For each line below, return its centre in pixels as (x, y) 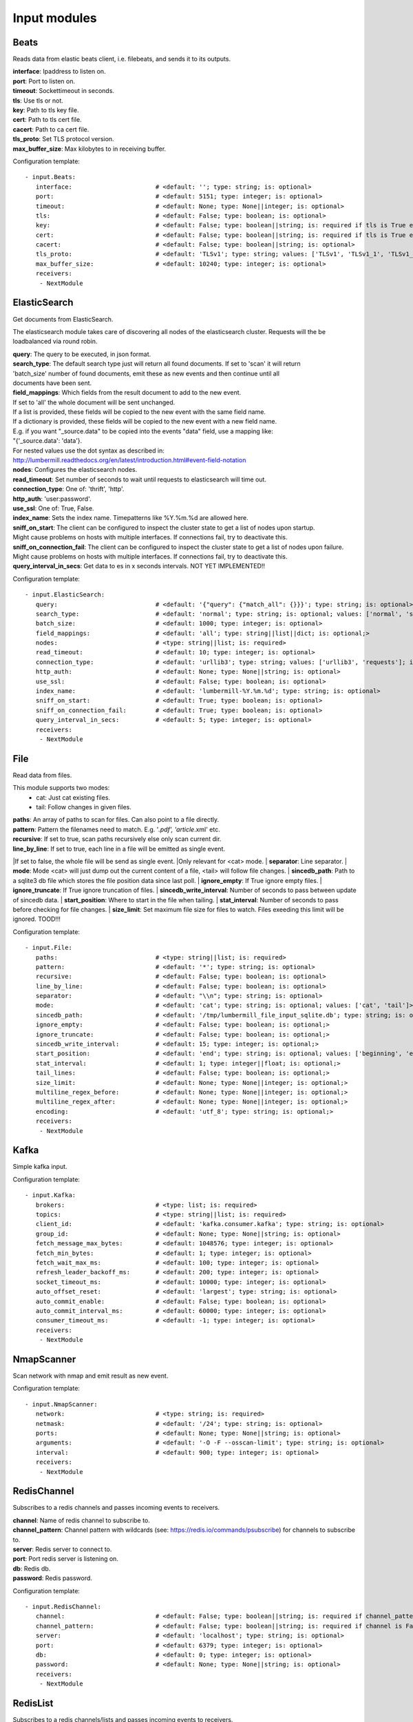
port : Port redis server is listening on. (65, 1559)
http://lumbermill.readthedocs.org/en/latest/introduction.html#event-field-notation (129, 460)
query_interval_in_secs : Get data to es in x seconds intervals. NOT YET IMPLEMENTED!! (139, 566)
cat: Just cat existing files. (73, 797)
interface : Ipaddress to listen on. (59, 72)
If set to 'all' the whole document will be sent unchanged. (94, 402)
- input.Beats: (51, 177)
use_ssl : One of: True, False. (53, 508)
